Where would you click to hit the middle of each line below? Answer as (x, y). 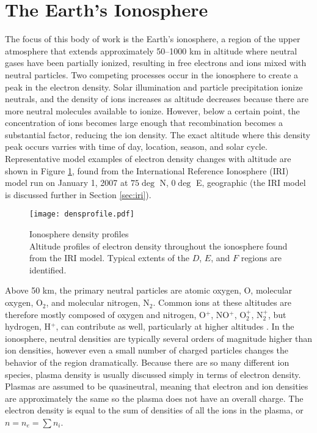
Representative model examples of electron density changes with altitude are (148, 159)
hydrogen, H (28, 326)
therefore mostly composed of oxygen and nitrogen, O (105, 314)
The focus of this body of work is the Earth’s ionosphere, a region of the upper (153, 39)
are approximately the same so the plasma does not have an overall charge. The (154, 398)
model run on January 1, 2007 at (67, 183)
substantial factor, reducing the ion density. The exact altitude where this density (158, 134)
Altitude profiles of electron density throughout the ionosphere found (158, 246)
